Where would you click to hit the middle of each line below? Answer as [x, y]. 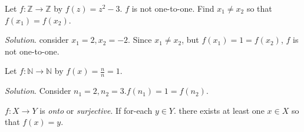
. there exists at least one [219, 110]
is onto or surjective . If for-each [96, 110]
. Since [140, 40]
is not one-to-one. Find [173, 8]
